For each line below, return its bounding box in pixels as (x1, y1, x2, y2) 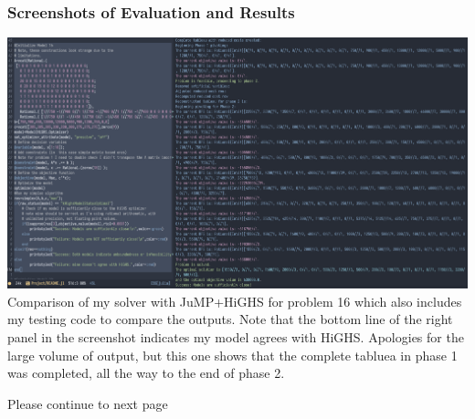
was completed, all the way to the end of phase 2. (7, 363, 285, 382)
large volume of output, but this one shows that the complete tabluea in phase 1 (7, 345, 458, 364)
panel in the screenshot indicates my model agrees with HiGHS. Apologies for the (7, 327, 464, 346)
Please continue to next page (7, 393, 168, 413)
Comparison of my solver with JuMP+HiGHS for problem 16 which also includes (7, 291, 462, 310)
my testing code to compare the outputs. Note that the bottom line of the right (7, 309, 453, 329)
